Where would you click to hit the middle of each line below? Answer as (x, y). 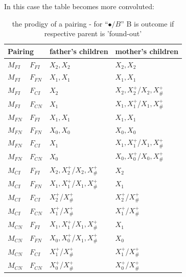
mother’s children (147, 51)
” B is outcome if (147, 23)
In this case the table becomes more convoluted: (79, 6)
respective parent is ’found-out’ (93, 33)
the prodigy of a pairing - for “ (60, 23)
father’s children (79, 51)
